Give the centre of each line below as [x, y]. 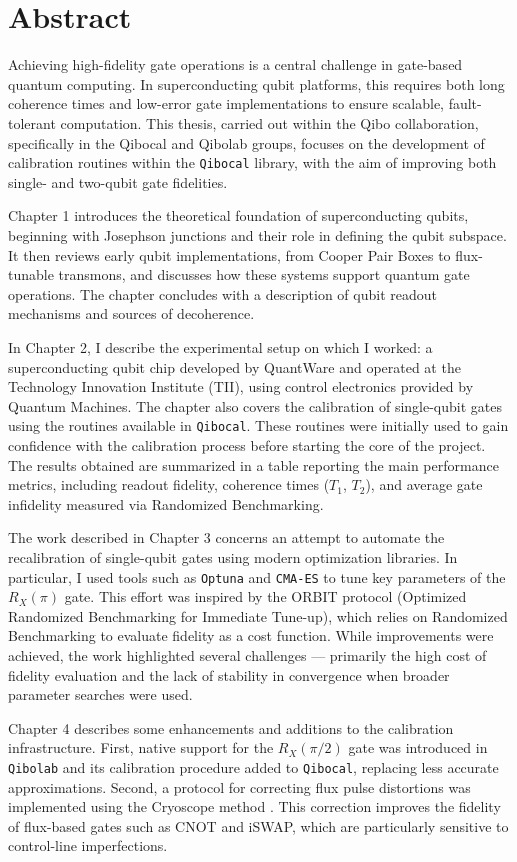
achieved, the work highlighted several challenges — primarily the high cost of [247, 654]
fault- [465, 103]
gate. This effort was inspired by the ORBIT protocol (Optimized [265, 596]
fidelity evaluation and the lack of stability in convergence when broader [229, 674]
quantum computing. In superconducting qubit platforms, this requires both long [256, 83]
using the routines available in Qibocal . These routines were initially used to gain [258, 425]
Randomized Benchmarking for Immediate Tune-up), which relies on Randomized [258, 615]
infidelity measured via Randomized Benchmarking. [166, 503]
